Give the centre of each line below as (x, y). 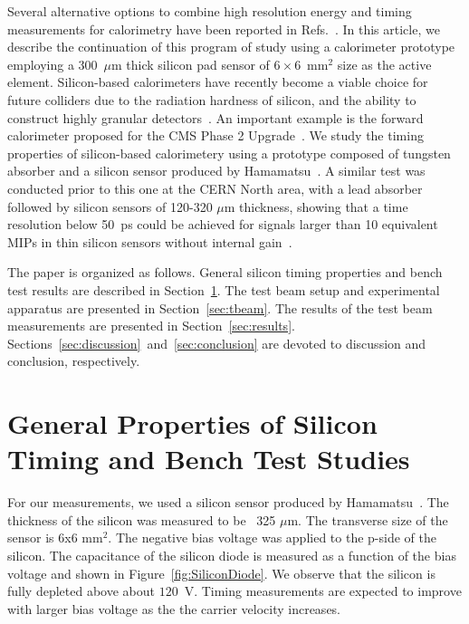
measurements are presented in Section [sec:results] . (151, 326)
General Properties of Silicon (192, 423)
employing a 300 (53, 64)
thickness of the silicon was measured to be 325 (142, 519)
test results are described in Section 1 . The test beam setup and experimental (224, 289)
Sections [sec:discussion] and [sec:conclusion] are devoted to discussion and (217, 343)
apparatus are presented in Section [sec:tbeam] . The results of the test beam (220, 307)
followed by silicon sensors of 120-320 (110, 206)
